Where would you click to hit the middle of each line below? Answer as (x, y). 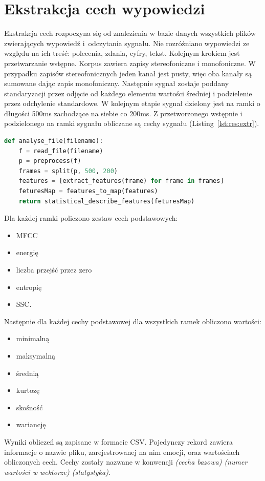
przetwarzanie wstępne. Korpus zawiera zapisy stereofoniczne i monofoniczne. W (130, 63)
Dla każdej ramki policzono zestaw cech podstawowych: (91, 218)
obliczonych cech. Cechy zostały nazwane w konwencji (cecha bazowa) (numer (126, 462)
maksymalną (36, 355)
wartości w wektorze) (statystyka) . (57, 472)
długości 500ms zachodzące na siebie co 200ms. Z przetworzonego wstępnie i (123, 113)
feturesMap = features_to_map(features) (88, 191)
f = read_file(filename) (61, 151)
